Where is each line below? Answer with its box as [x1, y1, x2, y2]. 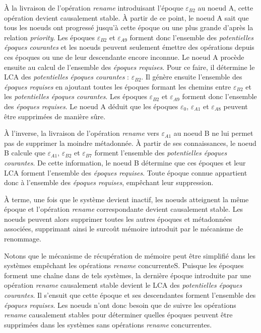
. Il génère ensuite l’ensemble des [141, 71, 242, 82]
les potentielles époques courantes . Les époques [4, 91, 147, 102]
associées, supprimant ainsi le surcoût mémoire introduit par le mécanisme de [4, 223, 243, 234]
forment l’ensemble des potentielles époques [94, 147, 227, 158]
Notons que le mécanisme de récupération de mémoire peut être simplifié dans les [4, 250, 256, 261]
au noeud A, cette [198, 3, 253, 13]
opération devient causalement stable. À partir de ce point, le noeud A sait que [4, 12, 249, 23]
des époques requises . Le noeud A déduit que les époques [4, 101, 178, 111]
